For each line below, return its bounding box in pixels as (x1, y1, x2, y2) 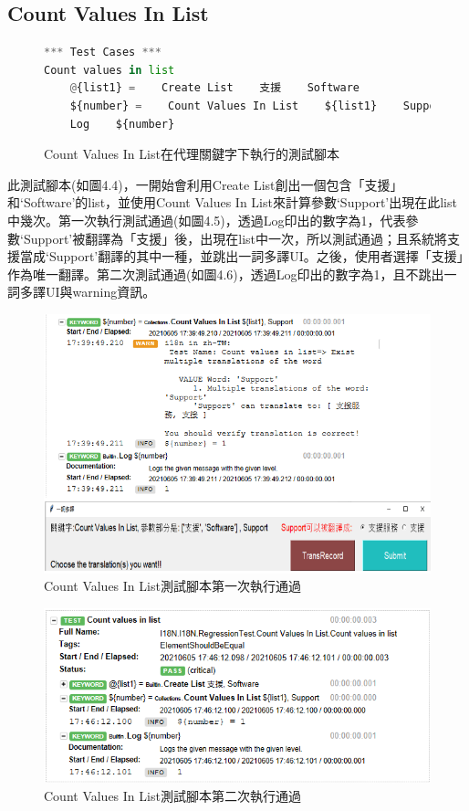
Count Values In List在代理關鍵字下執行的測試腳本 (44, 144, 339, 163)
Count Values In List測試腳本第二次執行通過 (44, 785, 301, 805)
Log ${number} (69, 117, 175, 131)
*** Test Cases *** (44, 46, 162, 59)
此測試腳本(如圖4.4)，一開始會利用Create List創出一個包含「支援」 (7, 174, 403, 194)
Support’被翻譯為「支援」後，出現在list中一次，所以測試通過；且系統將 (23, 228, 447, 248)
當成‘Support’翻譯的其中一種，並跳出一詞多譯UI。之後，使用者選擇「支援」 (19, 247, 464, 266)
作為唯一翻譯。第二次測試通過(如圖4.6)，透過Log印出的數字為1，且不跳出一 (7, 264, 457, 283)
